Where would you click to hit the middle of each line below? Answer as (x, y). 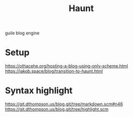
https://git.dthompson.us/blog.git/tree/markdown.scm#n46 (64, 104)
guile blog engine (22, 33)
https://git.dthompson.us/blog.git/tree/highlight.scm (57, 109)
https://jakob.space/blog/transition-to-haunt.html (54, 71)
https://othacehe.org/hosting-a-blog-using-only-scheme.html (66, 66)
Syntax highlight (39, 91)
